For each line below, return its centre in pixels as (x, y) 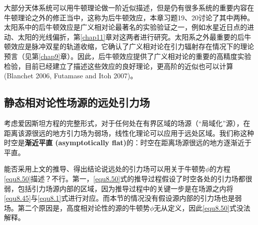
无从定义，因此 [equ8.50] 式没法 (202, 207)
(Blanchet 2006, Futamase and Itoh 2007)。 (71, 76)
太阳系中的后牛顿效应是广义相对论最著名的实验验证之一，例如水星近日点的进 (129, 27)
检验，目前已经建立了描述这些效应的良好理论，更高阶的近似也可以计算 (119, 66)
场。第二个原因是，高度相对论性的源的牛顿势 (77, 207)
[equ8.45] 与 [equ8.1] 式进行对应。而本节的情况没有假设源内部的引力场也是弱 (123, 198)
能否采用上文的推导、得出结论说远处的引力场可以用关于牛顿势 (105, 169)
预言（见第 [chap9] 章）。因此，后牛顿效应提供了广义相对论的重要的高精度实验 (128, 56)
